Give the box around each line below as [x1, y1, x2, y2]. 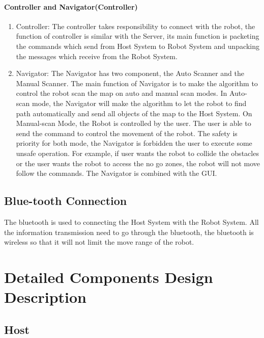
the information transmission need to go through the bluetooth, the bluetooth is [4, 226, 254, 237]
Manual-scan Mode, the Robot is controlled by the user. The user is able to [16, 118, 251, 128]
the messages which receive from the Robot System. [16, 50, 178, 61]
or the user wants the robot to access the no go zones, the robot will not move [16, 158, 260, 168]
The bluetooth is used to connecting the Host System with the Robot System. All [4, 216, 259, 227]
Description [4, 287, 87, 307]
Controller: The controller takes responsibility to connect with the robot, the [16, 20, 255, 31]
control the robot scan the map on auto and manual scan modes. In [16, 88, 227, 98]
